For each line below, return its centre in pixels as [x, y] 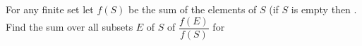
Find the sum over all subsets [70, 27]
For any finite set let [50, 9]
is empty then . [324, 9]
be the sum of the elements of [193, 9]
